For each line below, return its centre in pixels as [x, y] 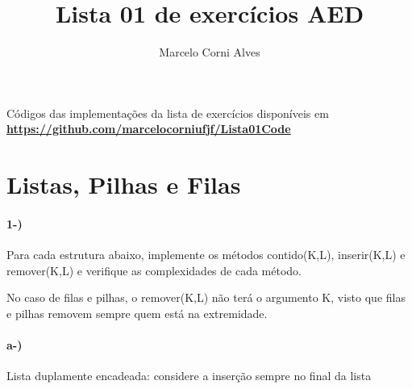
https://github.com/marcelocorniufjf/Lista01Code [149, 129]
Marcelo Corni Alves [210, 52]
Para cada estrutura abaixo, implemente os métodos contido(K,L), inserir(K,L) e [206, 255]
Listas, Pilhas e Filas [124, 184]
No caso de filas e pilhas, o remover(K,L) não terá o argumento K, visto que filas [206, 297]
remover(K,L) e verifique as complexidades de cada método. [154, 270]
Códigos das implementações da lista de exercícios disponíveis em [168, 113]
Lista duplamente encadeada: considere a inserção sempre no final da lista [189, 376]
